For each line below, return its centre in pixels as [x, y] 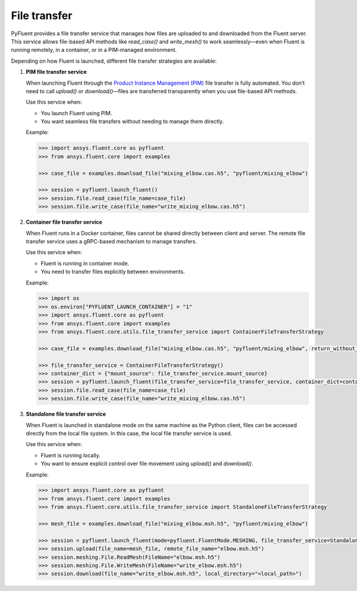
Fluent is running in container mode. [85, 263]
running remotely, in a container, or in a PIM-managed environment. [94, 50]
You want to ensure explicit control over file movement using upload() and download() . [147, 464]
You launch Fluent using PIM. [76, 113]
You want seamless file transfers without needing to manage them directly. [132, 122]
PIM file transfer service [57, 72]
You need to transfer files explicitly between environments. [113, 272]
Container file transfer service [64, 222]
